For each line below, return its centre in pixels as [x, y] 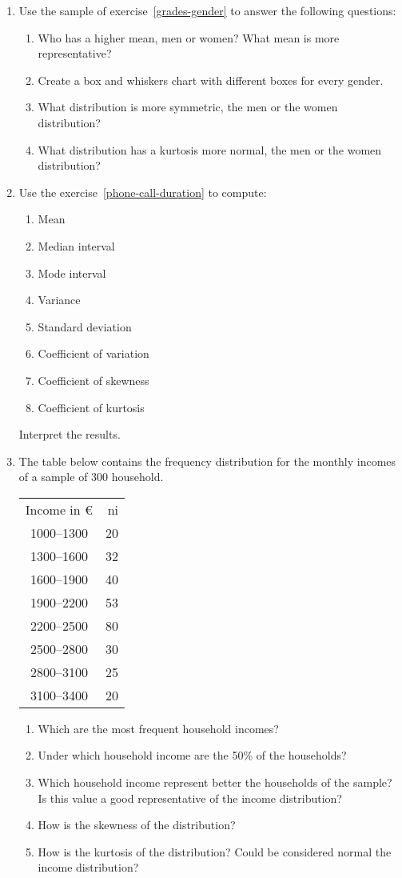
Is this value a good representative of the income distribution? [190, 798]
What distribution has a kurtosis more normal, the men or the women [210, 149]
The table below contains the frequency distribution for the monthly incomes [207, 461]
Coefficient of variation [94, 353]
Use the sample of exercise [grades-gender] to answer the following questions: [207, 10]
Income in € [59, 509]
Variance [59, 300]
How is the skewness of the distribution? [137, 825]
